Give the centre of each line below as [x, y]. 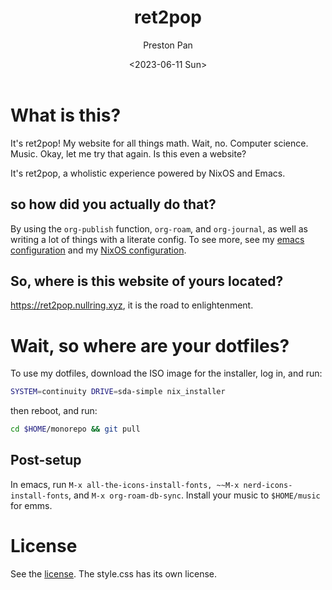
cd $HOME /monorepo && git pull [75, 429]
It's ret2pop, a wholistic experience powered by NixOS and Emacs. [148, 173]
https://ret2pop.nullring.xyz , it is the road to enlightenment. [132, 305]
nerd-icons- [268, 485]
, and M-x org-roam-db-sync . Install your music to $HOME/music [194, 495]
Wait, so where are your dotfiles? [150, 345]
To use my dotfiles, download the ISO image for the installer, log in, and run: [166, 373]
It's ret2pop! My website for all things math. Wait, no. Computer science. [159, 143]
